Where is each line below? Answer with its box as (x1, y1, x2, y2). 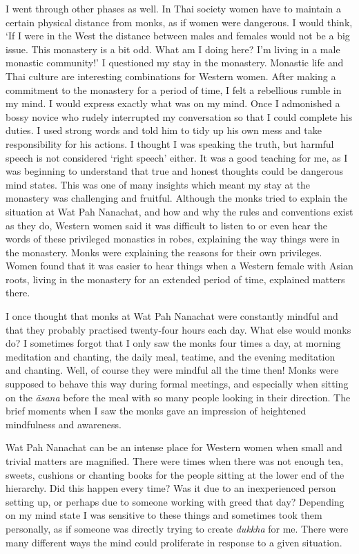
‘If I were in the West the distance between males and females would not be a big (6, 28, 350, 43)
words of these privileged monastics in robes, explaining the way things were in (6, 231, 340, 246)
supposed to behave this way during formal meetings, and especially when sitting (6, 376, 349, 391)
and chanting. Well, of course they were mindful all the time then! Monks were (6, 363, 339, 377)
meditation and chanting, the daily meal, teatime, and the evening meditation (6, 349, 336, 363)
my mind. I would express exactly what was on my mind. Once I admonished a (6, 96, 340, 111)
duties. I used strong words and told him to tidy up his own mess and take (6, 123, 322, 137)
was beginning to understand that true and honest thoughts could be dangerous (6, 164, 344, 178)
